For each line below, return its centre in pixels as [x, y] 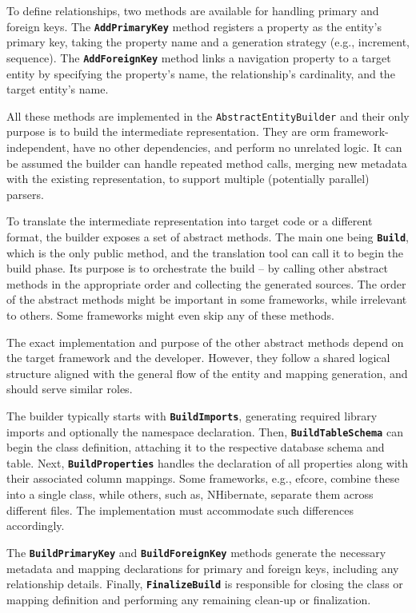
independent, [38, 147]
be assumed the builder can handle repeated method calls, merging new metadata [207, 163]
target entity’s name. [58, 89]
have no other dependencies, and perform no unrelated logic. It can [238, 147]
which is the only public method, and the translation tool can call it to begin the [205, 252]
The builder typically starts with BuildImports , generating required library [192, 415]
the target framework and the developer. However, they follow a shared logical [198, 358]
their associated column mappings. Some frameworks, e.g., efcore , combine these [203, 478]
